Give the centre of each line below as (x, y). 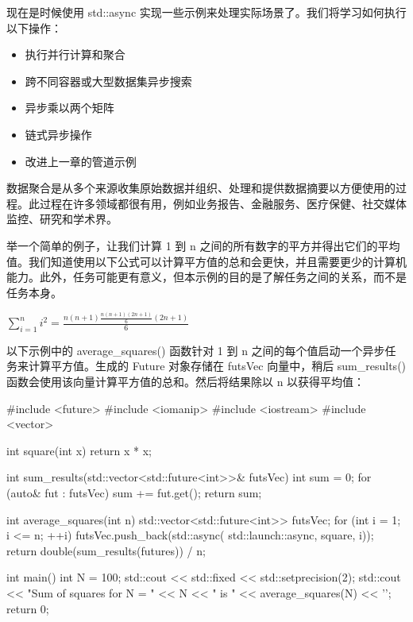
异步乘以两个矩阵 (69, 108)
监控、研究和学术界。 (62, 219)
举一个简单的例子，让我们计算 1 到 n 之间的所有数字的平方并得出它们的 (192, 245)
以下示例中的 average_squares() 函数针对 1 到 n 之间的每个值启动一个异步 (196, 350)
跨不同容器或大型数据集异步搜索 (108, 81)
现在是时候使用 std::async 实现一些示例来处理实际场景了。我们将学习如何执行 (206, 12)
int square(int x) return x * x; (79, 450)
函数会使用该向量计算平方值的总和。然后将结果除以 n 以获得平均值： (186, 381)
